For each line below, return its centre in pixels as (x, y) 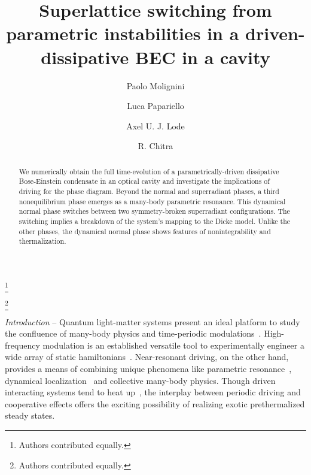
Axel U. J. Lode (155, 125)
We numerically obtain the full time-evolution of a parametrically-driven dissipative (149, 171)
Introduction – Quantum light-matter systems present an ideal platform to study (153, 321)
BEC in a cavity (203, 57)
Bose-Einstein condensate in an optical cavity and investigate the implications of (144, 181)
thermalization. (42, 241)
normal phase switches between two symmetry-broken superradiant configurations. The (154, 211)
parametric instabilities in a (123, 33)
